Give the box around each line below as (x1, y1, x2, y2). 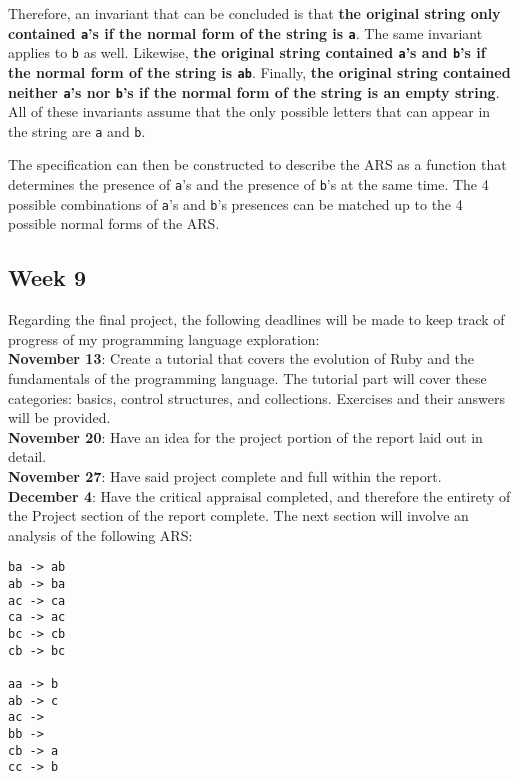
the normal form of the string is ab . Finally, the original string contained (8, 61, 511, 82)
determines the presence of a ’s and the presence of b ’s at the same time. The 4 (8, 174, 489, 195)
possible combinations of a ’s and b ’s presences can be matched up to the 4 (8, 193, 463, 214)
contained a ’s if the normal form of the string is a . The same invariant (8, 22, 483, 43)
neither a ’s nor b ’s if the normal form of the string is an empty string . (8, 81, 500, 102)
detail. (8, 446, 47, 467)
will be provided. (8, 407, 111, 428)
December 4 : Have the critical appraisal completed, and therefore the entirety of (8, 485, 511, 506)
